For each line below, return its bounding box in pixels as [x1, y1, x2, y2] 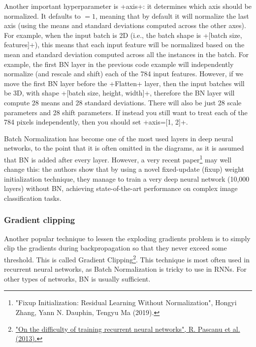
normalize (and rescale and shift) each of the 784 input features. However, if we [4, 68, 244, 79]
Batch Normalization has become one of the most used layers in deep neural [4, 133, 233, 143]
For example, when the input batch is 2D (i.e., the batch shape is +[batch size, [4, 30, 242, 40]
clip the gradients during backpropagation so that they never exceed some [4, 243, 227, 253]
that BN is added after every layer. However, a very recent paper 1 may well [4, 153, 232, 164]
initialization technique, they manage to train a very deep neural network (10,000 [4, 173, 250, 184]
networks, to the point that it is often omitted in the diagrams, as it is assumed [4, 143, 244, 153]
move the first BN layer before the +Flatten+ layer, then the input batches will [4, 78, 245, 88]
